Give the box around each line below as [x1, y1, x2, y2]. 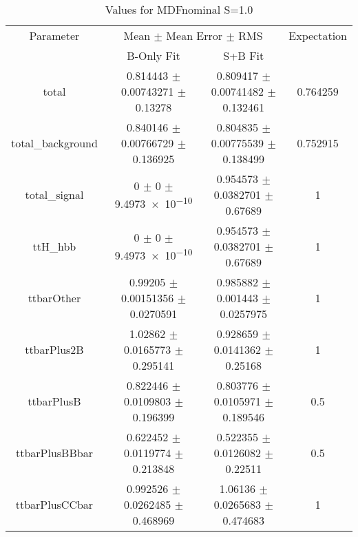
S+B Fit [223, 48, 264, 63]
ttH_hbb [32, 238, 76, 254]
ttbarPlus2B [25, 341, 84, 357]
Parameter [29, 28, 80, 43]
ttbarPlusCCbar [15, 496, 94, 512]
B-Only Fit [127, 48, 180, 63]
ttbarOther [28, 290, 81, 306]
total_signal [25, 187, 84, 202]
